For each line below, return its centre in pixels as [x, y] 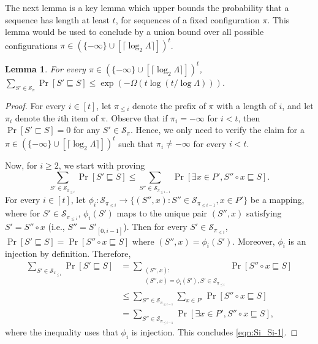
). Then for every [155, 227]
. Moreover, [254, 241]
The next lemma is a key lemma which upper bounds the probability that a [147, 7]
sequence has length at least [57, 19]
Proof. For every [35, 105]
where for [23, 213]
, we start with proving [102, 165]
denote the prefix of [169, 105]
